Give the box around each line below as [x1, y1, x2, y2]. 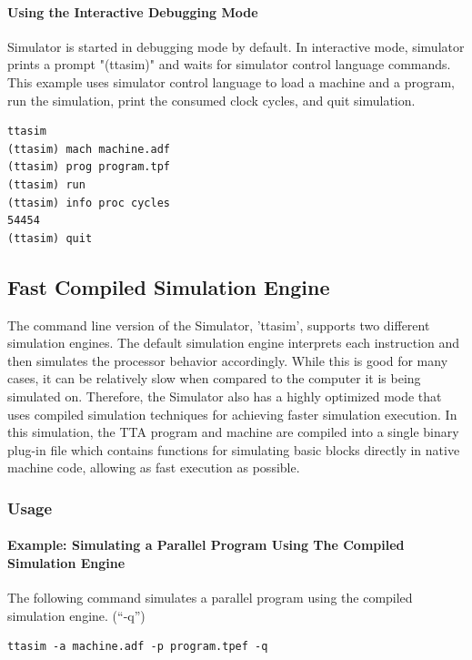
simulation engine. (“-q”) [7, 605, 146, 624]
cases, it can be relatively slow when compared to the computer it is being [7, 369, 421, 388]
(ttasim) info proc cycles [7, 196, 170, 209]
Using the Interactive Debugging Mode [7, 2, 258, 21]
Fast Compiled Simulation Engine [7, 272, 330, 300]
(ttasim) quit [7, 231, 93, 245]
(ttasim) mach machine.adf [7, 142, 170, 156]
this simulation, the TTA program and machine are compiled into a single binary [7, 422, 459, 442]
